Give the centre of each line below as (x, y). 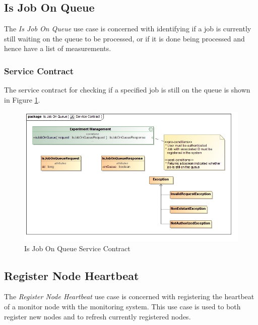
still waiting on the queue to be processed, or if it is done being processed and (124, 38)
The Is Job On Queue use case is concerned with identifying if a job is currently (128, 29)
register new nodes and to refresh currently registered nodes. (98, 316)
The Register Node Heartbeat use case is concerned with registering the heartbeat (129, 296)
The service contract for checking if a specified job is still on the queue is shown (127, 90)
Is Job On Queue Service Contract (77, 248)
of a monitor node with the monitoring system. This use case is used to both (122, 307)
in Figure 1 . (22, 99)
